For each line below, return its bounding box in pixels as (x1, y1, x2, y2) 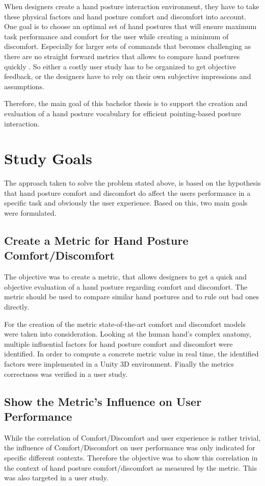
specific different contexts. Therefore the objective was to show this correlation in (4, 452, 258, 463)
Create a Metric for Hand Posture (4, 233, 189, 248)
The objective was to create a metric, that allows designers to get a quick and (4, 271, 247, 282)
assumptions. (4, 81, 44, 91)
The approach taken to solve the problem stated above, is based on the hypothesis (4, 177, 261, 188)
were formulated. (4, 208, 57, 218)
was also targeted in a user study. (4, 472, 109, 483)
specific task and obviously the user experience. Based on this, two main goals (4, 197, 248, 208)
